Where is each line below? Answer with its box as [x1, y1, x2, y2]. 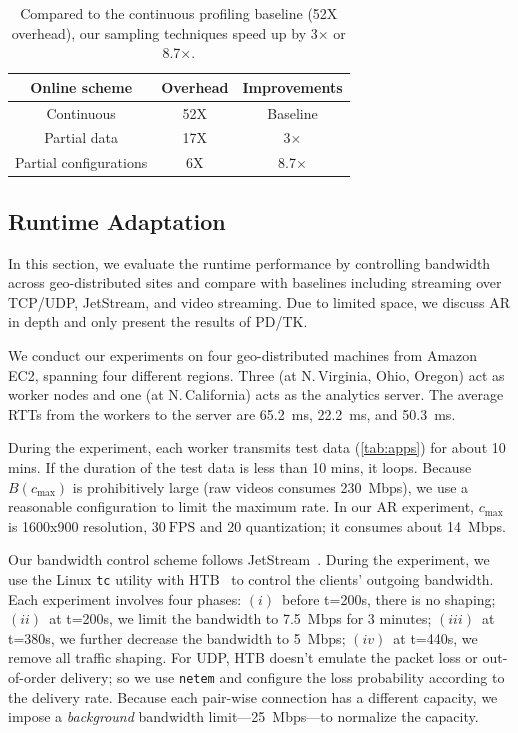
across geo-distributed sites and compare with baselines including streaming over [8, 272, 502, 293]
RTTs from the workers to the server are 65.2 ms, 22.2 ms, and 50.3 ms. [8, 403, 456, 424]
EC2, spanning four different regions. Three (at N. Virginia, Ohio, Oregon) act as [8, 364, 505, 385]
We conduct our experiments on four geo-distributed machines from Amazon [8, 344, 478, 365]
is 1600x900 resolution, [8, 515, 148, 536]
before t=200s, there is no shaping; [282, 588, 496, 609]
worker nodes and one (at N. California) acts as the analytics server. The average [8, 384, 504, 405]
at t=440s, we [393, 627, 478, 648]
